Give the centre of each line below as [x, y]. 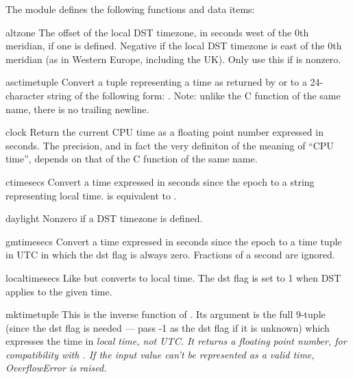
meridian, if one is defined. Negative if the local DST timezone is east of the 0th [174, 46]
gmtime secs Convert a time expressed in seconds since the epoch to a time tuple [174, 241]
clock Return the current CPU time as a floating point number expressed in [165, 132]
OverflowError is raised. [56, 368]
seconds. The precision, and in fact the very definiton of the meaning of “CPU [170, 145]
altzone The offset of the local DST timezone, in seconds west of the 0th [157, 32]
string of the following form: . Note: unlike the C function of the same [194, 95]
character [25, 95]
